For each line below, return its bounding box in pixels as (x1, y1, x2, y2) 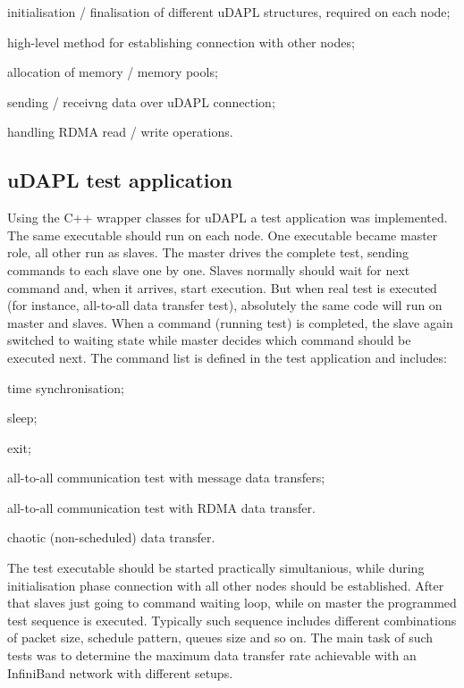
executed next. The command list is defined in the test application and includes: (7, 348, 447, 366)
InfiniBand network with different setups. (7, 663, 233, 682)
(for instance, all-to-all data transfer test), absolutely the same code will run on (7, 296, 443, 315)
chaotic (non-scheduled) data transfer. (7, 528, 215, 547)
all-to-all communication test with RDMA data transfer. (7, 498, 316, 516)
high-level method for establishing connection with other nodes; (7, 32, 355, 51)
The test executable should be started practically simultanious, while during (7, 558, 425, 577)
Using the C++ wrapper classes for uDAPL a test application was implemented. (7, 208, 448, 227)
